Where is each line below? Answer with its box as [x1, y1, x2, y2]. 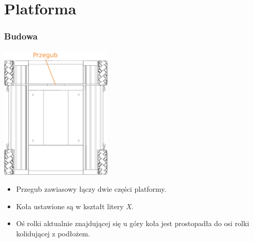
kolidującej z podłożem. [16, 228, 90, 238]
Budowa [4, 30, 38, 43]
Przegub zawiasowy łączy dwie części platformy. [16, 184, 166, 194]
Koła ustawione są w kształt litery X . [16, 200, 134, 211]
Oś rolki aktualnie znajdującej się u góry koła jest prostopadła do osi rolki [16, 218, 249, 229]
